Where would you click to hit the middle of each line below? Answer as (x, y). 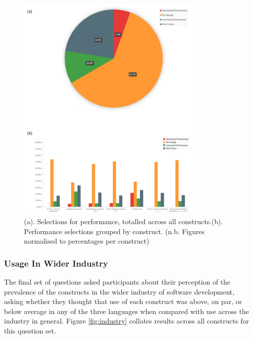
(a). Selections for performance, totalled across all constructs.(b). (123, 221)
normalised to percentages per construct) (87, 241)
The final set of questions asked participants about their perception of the (117, 282)
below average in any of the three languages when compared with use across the (126, 311)
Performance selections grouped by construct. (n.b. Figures (114, 231)
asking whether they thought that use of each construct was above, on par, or (123, 301)
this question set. (30, 331)
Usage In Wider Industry (56, 263)
